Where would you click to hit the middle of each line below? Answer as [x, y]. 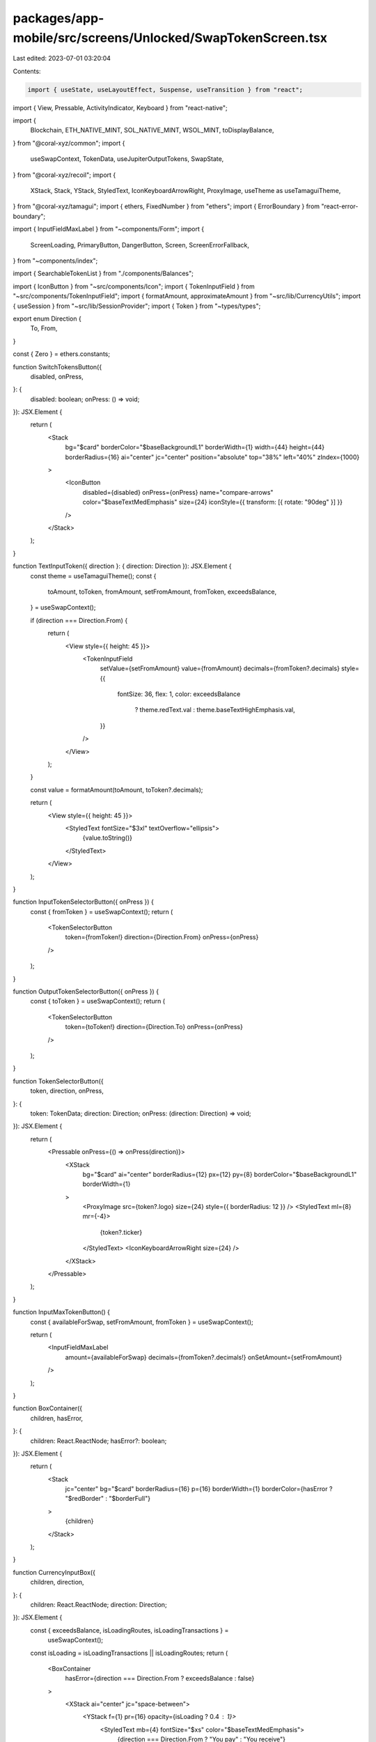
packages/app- [58, 18]
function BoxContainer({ [48, 1408]
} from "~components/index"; [55, 261]
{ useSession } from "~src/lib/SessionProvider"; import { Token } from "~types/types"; [137, 306]
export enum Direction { [47, 318]
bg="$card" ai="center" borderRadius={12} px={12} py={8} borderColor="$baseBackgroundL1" [220, 1174]
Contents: [27, 71]
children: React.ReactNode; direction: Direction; [99, 1604]
